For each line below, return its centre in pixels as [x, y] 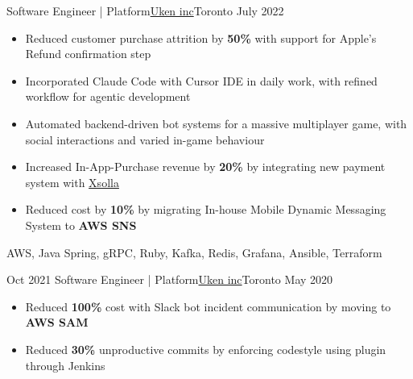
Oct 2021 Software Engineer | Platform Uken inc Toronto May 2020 [170, 279]
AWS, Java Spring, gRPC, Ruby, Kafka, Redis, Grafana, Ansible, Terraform [194, 252]
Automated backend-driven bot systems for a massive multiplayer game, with [216, 123]
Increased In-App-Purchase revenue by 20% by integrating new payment [205, 167]
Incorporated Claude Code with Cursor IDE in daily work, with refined [201, 80]
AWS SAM [57, 322]
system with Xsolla [72, 182]
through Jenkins [65, 365]
